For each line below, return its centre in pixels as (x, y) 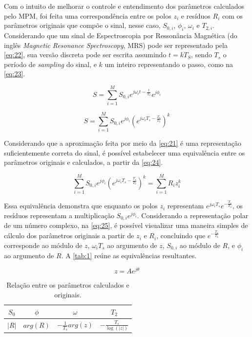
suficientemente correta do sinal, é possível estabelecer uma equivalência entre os (125, 152)
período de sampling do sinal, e (50, 64)
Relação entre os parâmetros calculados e (68, 285)
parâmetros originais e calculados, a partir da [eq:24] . (84, 162)
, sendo (201, 55)
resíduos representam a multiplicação (59, 215)
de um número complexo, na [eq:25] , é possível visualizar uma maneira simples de (126, 225)
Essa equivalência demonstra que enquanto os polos (81, 206)
